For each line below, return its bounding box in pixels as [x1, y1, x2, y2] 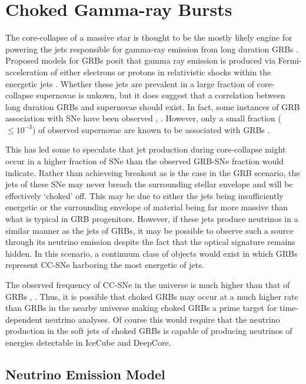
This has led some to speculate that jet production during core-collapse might [5, 143, 286, 155]
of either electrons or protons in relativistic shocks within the [51, 65, 271, 78]
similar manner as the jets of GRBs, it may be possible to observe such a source [5, 224, 294, 236]
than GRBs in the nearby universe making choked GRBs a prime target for [5, 302, 277, 314]
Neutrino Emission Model [5, 365, 165, 383]
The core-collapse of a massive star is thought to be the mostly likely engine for [5, 31, 292, 44]
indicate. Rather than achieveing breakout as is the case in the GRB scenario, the [5, 166, 300, 178]
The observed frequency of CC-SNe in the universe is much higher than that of [5, 279, 290, 290]
